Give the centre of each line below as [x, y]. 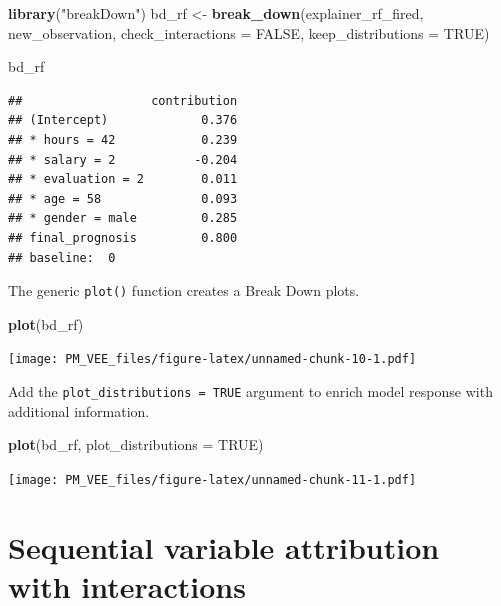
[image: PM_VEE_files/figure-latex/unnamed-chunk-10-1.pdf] [212, 359]
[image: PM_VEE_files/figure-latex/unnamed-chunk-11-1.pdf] [212, 479]
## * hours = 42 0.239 [123, 139]
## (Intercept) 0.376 [123, 120]
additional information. [79, 410]
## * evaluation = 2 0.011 [123, 179]
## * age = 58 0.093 [123, 198]
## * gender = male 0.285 [123, 218]
